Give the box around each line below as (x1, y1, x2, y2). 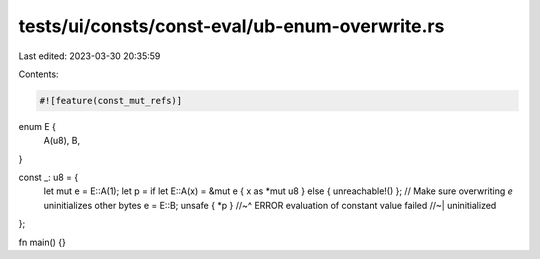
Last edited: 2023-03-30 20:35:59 (18, 50, 161, 62)
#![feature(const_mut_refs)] (39, 95, 183, 106)
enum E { (18, 120, 57, 132)
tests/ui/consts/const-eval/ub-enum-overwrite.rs (18, 15, 445, 37)
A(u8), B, (43, 135, 80, 147)
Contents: (18, 68, 59, 80)
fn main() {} (18, 236, 67, 248)
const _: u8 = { (18, 171, 79, 184)
